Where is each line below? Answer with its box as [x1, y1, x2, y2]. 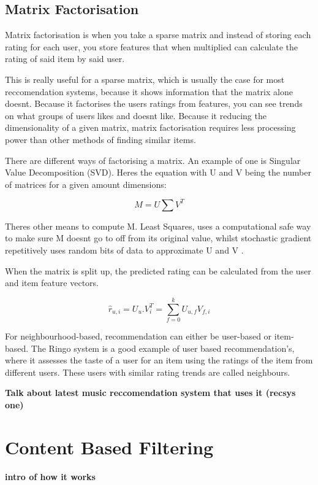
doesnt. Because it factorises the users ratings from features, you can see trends [5, 97, 303, 110]
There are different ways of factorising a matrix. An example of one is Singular [5, 153, 301, 166]
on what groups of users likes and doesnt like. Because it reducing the [5, 109, 267, 122]
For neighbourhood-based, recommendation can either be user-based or [5, 329, 272, 342]
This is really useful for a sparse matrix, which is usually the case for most [5, 72, 285, 85]
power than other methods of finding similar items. [5, 133, 196, 145]
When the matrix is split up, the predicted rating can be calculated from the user [5, 264, 311, 277]
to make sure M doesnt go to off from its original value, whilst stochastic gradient [5, 231, 312, 244]
